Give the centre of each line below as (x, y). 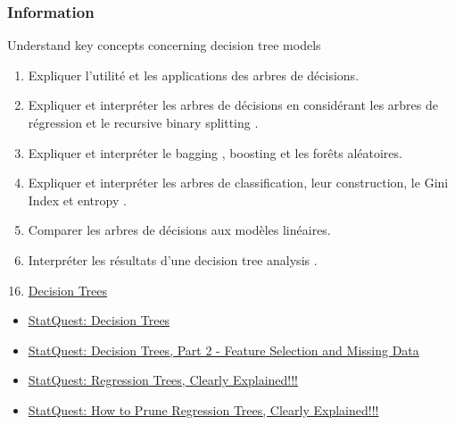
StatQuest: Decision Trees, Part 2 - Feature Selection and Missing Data (223, 350)
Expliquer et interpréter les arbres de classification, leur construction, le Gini (238, 183)
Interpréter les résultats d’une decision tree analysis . (173, 259)
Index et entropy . (77, 200)
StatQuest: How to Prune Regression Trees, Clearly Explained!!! (203, 409)
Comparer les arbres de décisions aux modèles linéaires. (179, 230)
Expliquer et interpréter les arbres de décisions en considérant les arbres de (233, 105)
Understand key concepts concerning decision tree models (164, 45)
